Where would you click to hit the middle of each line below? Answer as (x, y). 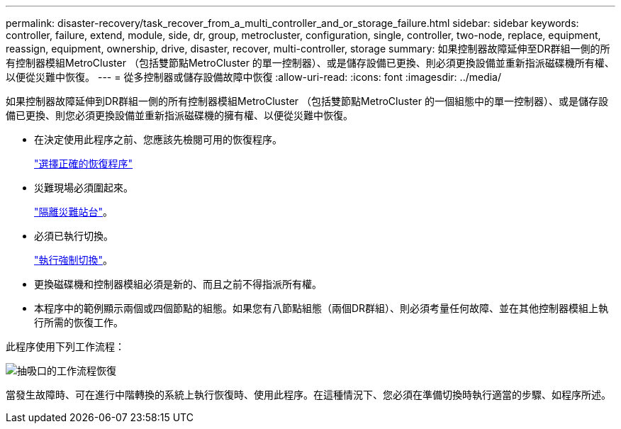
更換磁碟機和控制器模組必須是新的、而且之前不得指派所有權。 (178, 284)
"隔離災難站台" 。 (74, 212)
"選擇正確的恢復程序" (84, 163)
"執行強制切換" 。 (74, 260)
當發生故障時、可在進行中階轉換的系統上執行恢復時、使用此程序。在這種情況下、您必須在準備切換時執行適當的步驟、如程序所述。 (308, 395)
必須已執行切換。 (74, 236)
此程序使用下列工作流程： (65, 346)
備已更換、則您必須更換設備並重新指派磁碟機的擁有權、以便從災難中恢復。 (179, 115)
